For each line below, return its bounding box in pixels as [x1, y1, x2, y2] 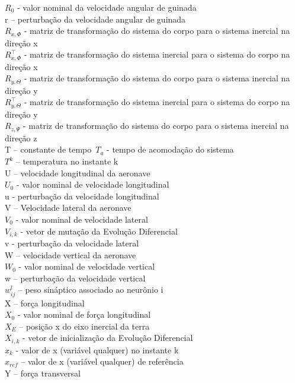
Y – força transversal [5, 366, 81, 379]
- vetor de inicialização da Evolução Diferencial [22, 331, 193, 344]
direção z [5, 131, 37, 144]
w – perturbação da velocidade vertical [5, 271, 146, 284]
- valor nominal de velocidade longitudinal [16, 178, 169, 191]
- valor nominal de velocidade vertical [18, 260, 155, 273]
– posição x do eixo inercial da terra [19, 319, 150, 332]
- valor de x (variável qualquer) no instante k [15, 343, 179, 356]
